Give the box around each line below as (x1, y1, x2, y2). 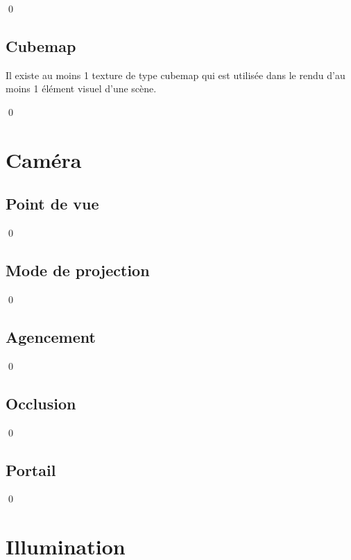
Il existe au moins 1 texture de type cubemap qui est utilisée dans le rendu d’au (6, 67, 345, 82)
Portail (6, 459, 56, 480)
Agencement (6, 325, 96, 347)
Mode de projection (6, 260, 150, 281)
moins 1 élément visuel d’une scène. (6, 81, 157, 96)
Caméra (6, 145, 82, 173)
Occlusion (6, 392, 76, 414)
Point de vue (6, 193, 99, 214)
